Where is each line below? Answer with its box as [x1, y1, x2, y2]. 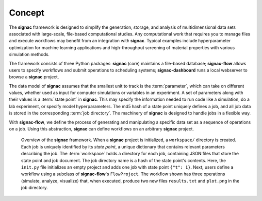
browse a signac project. [9, 74, 59, 80]
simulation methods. [9, 52, 49, 57]
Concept [9, 7, 45, 18]
